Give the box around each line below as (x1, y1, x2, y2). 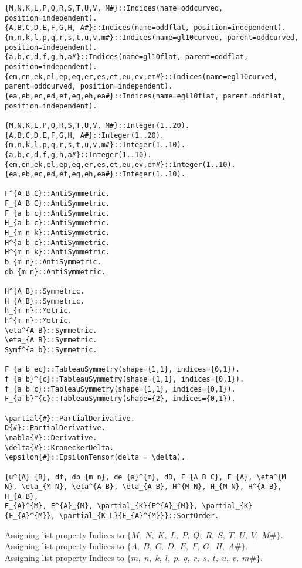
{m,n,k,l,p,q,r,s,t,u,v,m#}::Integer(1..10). (5, 141, 185, 149)
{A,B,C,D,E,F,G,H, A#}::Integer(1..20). (5, 131, 165, 140)
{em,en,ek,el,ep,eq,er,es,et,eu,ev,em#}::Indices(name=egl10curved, (5, 72, 278, 81)
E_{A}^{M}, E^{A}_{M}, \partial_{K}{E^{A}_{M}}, (5, 502, 198, 511)
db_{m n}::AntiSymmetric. (5, 267, 106, 276)
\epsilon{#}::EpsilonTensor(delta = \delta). (5, 453, 185, 462)
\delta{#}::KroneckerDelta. (5, 443, 114, 452)
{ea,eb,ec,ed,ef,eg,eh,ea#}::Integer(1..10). (5, 170, 185, 179)
